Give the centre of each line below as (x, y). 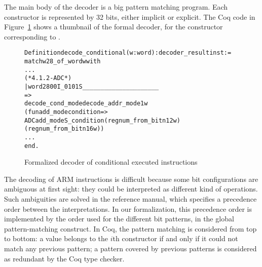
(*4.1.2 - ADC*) (48, 78)
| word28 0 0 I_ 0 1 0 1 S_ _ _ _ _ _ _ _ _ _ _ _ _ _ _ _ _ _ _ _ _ (92, 87)
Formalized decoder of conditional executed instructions (111, 162)
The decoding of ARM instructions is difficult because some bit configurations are (131, 179)
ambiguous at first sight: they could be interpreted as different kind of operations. (131, 189)
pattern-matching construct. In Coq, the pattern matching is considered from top (130, 228)
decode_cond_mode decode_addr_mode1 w (86, 104)
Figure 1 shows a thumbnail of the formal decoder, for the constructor (114, 27)
